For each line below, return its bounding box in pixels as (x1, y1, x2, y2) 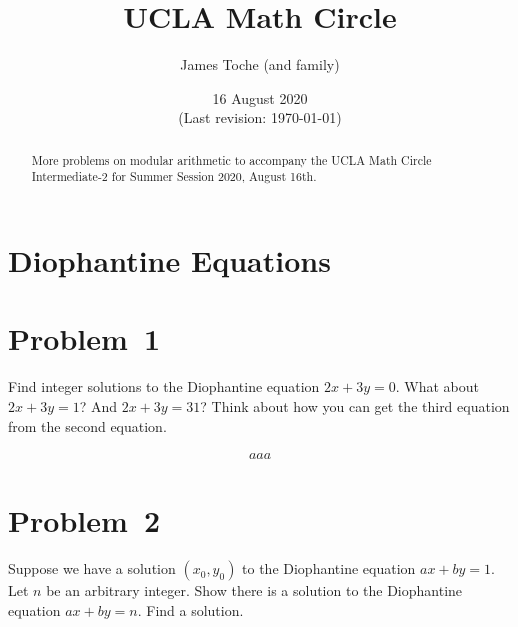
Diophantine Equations (8, 240, 331, 281)
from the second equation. (8, 415, 167, 436)
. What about (395, 376, 479, 397)
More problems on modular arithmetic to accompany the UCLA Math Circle (31, 151, 432, 168)
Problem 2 (8, 500, 160, 541)
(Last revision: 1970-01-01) (178, 107, 342, 128)
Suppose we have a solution (8, 558, 176, 579)
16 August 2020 (212, 87, 308, 108)
